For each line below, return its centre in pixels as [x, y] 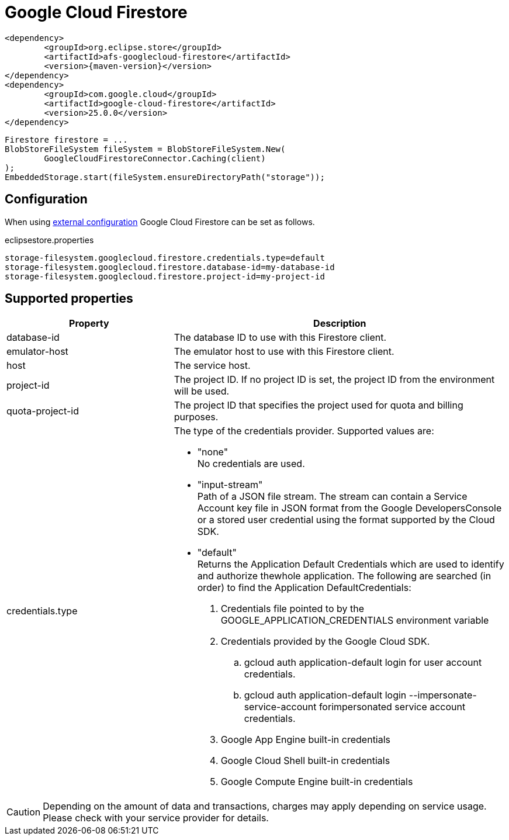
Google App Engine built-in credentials [306, 740]
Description [340, 324]
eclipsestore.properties [49, 240]
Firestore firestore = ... [66, 139]
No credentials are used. [251, 464]
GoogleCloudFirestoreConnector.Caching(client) [155, 158]
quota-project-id [43, 411]
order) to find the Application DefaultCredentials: [304, 588]
